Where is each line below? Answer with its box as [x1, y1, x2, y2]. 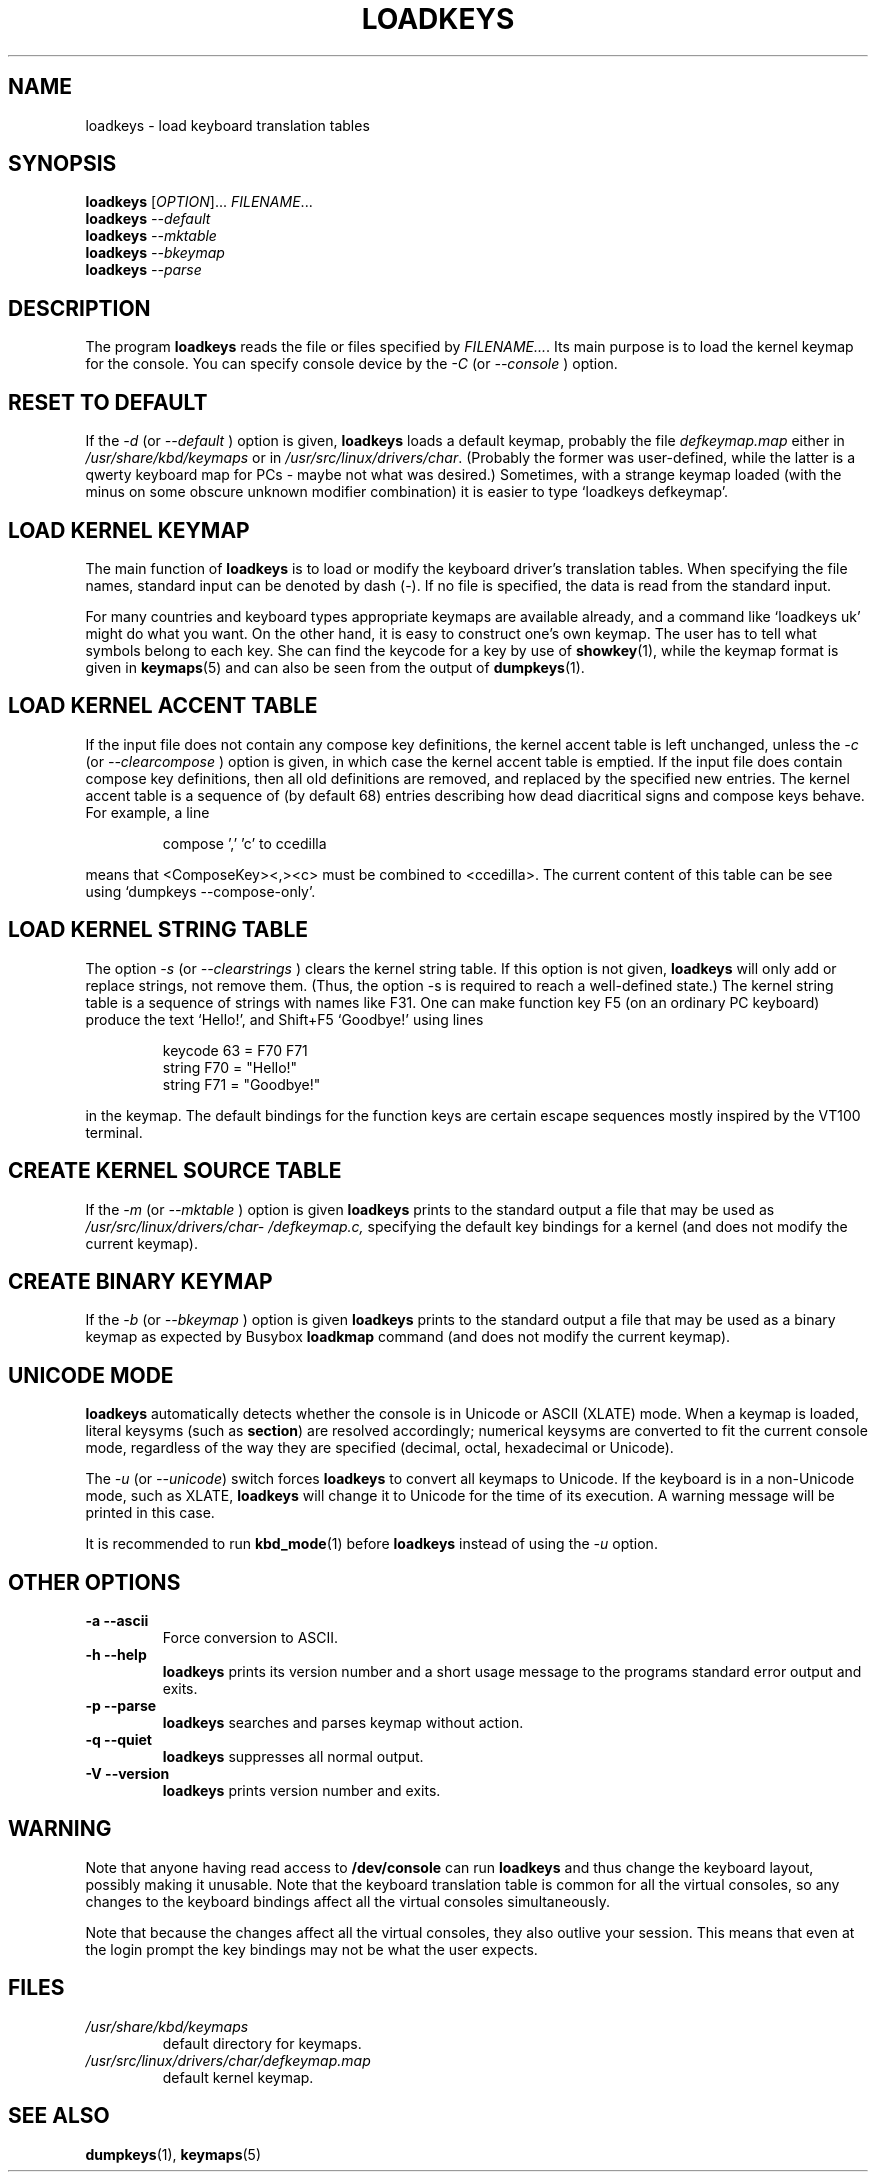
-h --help [85, 1646, 147, 1664]
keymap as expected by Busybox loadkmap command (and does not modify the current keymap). [85, 1328, 731, 1346]
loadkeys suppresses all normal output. [162, 1748, 424, 1766]
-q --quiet [85, 1731, 152, 1749]
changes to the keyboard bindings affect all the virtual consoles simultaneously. [85, 1892, 610, 1910]
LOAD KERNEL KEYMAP [8, 517, 250, 543]
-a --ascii [85, 1612, 149, 1630]
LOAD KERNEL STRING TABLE [8, 917, 309, 943]
